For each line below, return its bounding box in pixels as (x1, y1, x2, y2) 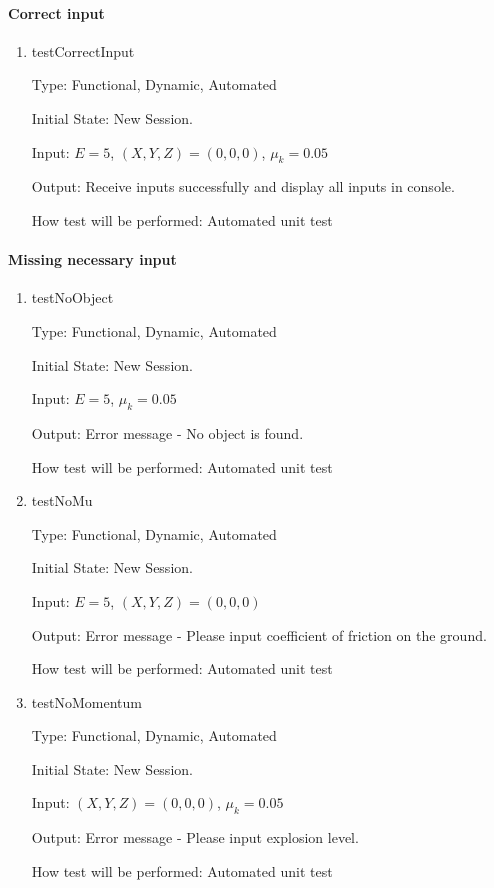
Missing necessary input (8, 249, 177, 270)
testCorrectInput (31, 40, 135, 61)
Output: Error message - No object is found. (31, 422, 304, 443)
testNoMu (31, 490, 93, 511)
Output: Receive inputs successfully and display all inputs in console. (31, 176, 455, 197)
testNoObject (31, 287, 114, 308)
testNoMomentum (31, 691, 142, 712)
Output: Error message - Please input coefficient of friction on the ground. (31, 624, 487, 645)
